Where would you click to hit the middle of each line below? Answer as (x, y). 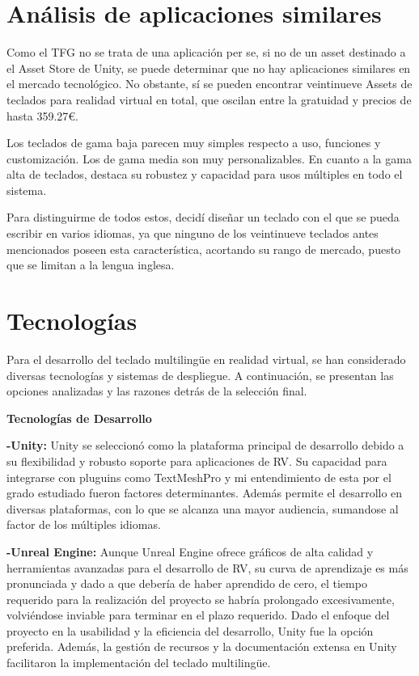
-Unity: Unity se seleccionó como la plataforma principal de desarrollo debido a (205, 445)
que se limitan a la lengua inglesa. (91, 265)
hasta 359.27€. (42, 115)
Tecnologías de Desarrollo (79, 418)
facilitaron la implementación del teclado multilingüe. (139, 663)
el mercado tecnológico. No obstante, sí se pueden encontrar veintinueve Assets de (209, 84)
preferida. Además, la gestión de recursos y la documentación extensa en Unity (202, 646)
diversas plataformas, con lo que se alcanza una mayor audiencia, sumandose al (203, 508)
